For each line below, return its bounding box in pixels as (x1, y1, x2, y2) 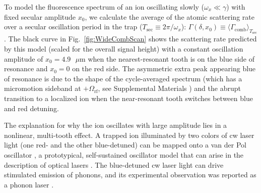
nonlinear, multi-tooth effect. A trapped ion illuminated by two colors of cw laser (4, 129, 254, 140)
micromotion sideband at (4, 83, 81, 93)
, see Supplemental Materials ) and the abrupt (98, 83, 241, 93)
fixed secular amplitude (4, 11, 76, 22)
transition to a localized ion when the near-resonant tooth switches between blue (4, 92, 253, 103)
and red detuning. (4, 103, 59, 113)
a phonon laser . (4, 179, 54, 189)
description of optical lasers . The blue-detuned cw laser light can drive (4, 159, 224, 170)
